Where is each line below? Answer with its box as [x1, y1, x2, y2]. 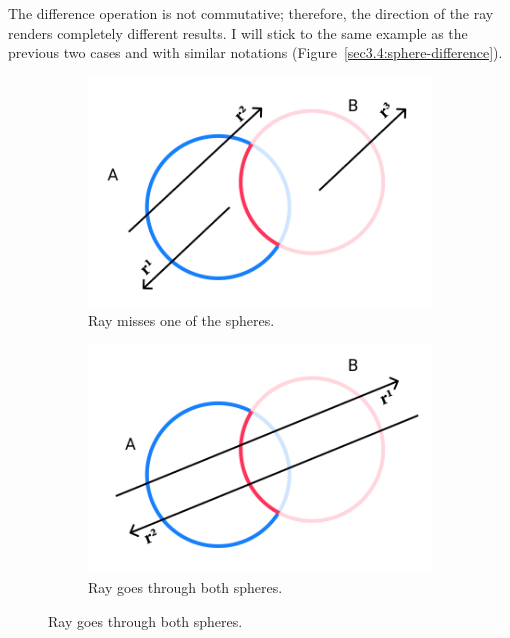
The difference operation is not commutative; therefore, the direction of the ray [8, 3, 494, 23]
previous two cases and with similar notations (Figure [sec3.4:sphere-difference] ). [8, 42, 503, 63]
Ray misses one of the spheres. [88, 309, 275, 330]
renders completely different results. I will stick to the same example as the [8, 22, 468, 43]
